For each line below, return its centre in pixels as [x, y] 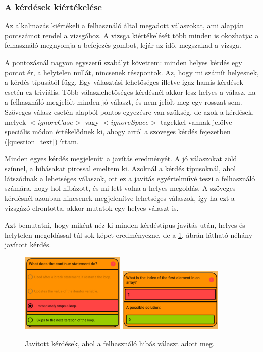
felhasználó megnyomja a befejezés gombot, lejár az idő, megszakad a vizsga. [123, 45]
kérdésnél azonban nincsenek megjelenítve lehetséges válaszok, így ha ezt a [120, 198]
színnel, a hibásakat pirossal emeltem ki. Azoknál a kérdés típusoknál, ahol [120, 168]
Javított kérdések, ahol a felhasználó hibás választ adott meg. [120, 344]
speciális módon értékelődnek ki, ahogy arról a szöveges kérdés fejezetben [118, 132]
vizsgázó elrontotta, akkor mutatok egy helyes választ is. [92, 208]
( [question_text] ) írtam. [42, 141]
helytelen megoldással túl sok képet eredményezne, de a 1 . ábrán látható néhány [129, 235]
